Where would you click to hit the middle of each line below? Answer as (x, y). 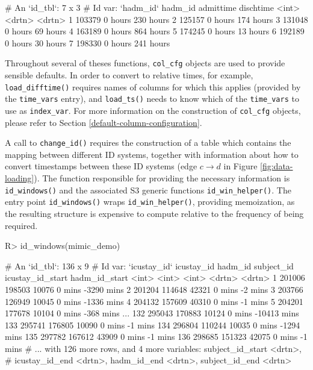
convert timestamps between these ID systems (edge (101, 166)
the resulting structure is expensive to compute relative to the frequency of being (154, 213)
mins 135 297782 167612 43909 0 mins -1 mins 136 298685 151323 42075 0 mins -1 (156, 337)
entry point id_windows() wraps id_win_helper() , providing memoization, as (150, 202)
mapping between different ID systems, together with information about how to (152, 154)
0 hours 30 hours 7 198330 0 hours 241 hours (88, 42)
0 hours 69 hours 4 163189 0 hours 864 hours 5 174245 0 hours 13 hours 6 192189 (155, 31)
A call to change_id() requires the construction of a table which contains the (148, 143)
